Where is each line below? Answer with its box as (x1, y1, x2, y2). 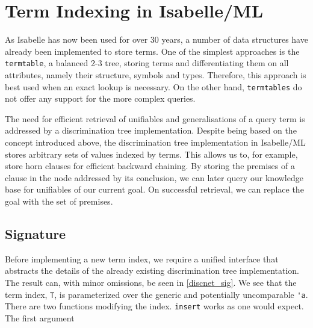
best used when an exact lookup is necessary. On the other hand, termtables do (5, 80, 302, 93)
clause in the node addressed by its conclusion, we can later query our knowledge (5, 171, 303, 184)
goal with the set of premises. (5, 194, 113, 207)
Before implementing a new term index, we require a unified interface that (5, 252, 279, 265)
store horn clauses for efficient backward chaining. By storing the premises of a (5, 159, 295, 172)
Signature (5, 224, 66, 243)
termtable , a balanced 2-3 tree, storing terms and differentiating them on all (5, 57, 289, 69)
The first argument (5, 311, 75, 324)
